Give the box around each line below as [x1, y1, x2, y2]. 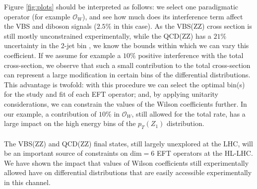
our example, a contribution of [4, 108, 97, 119]
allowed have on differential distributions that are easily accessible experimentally [4, 167, 252, 178]
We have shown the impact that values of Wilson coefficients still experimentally [4, 157, 249, 168]
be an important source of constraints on [4, 148, 128, 158]
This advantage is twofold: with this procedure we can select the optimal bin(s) [4, 79, 245, 89]
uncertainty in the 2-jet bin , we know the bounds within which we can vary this [4, 40, 249, 51]
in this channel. [4, 177, 51, 187]
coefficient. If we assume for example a [4, 50, 121, 60]
